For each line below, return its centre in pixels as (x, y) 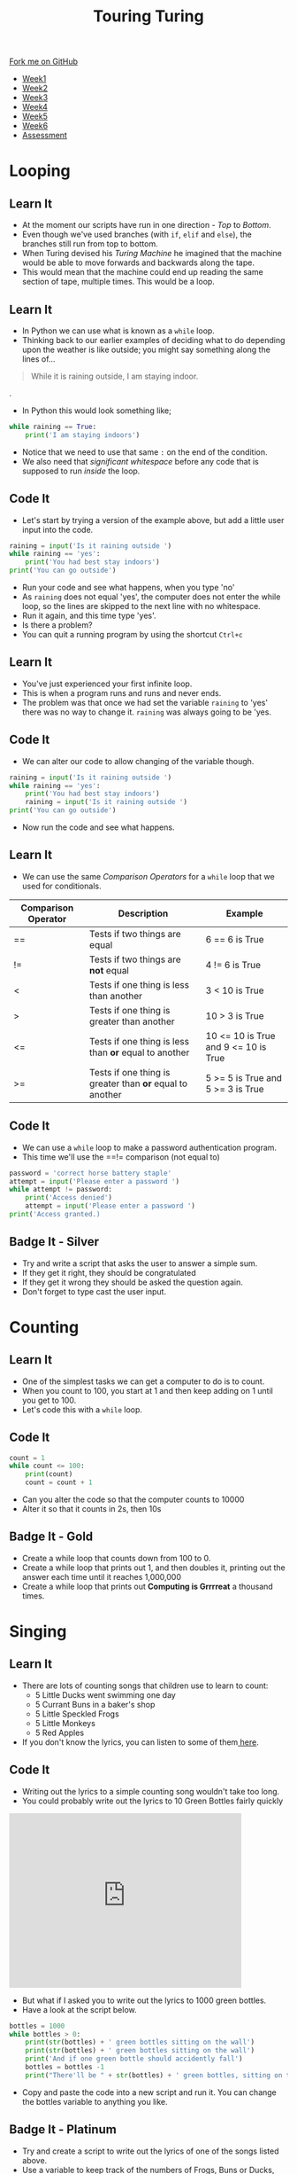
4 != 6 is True (233, 965)
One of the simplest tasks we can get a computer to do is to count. (143, 1381)
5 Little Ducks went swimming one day (106, 1694)
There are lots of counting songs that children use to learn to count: (145, 1685)
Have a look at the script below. (79, 2009)
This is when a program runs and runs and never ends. (122, 692)
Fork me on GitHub (43, 62)
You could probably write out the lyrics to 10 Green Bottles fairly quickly (152, 1801)
